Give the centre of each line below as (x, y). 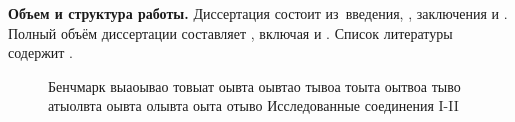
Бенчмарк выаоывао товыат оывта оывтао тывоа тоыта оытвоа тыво (254, 85)
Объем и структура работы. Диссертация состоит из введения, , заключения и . (258, 13)
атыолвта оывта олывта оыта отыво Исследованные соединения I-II (253, 105)
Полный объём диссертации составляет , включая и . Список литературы (230, 32)
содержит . (40, 52)
